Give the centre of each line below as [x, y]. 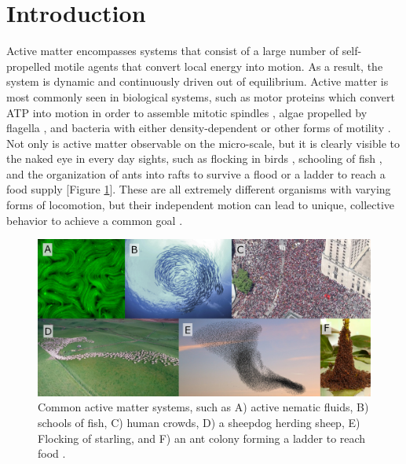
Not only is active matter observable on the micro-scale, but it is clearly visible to [203, 143]
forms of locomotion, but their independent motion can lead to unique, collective [201, 205]
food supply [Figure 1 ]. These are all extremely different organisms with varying [199, 189]
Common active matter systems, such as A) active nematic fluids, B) [203, 407]
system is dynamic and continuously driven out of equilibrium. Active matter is [198, 81]
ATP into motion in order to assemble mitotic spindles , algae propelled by [187, 112]
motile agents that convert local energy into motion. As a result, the [219, 66]
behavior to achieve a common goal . [95, 220]
